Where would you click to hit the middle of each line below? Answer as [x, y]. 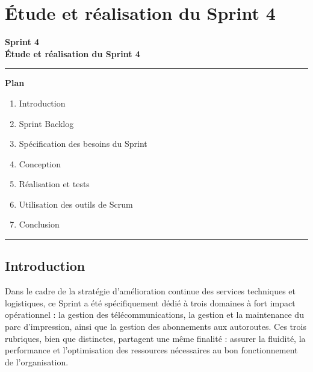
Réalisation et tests [54, 184]
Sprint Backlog [46, 123]
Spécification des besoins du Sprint [83, 144]
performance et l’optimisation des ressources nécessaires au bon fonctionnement [151, 350]
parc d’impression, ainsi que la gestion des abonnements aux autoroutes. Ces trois [156, 327]
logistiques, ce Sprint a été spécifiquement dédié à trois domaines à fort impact [150, 302]
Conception [40, 163]
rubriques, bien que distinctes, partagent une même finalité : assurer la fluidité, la [155, 338]
